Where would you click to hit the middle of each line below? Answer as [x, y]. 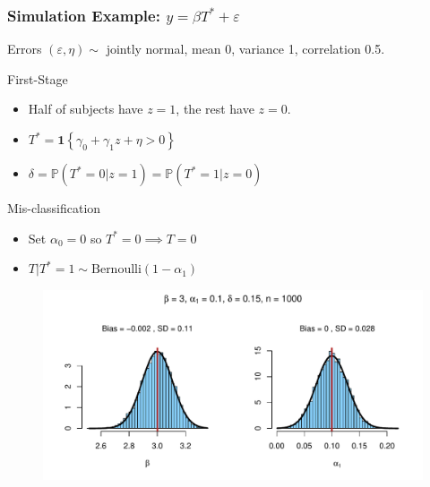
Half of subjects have [86, 109]
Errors [25, 49]
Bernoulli [116, 270]
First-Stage [38, 78]
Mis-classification [54, 208]
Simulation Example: [84, 15]
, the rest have [215, 109]
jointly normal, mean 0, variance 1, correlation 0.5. [245, 49]
